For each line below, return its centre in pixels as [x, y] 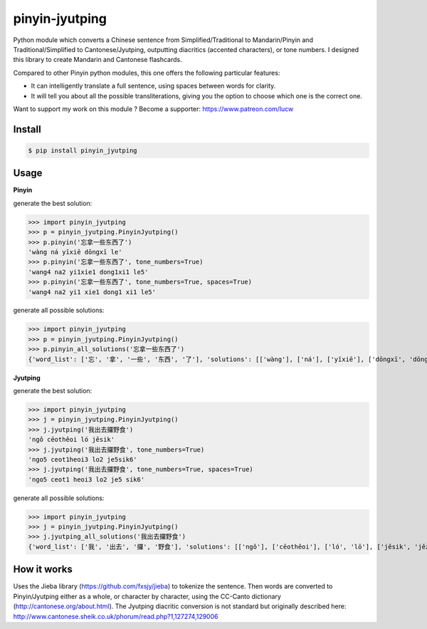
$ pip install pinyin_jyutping [83, 150]
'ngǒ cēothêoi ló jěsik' [72, 440]
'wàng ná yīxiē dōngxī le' [75, 252]
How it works [43, 570]
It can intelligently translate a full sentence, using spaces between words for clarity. [153, 86]
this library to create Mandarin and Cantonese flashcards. [97, 60]
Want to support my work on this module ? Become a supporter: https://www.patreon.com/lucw [153, 109]
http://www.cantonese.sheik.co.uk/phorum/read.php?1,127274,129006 [116, 616]
